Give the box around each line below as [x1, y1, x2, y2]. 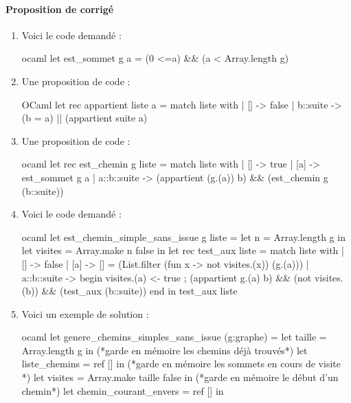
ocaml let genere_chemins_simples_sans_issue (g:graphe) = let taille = [21, 330, 327, 344]
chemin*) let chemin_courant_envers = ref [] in [21, 383, 224, 398]
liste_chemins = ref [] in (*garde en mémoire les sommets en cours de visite [21, 356, 341, 371]
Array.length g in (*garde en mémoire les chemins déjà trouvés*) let [21, 343, 308, 357]
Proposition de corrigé [5, 1, 114, 16]
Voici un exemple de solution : [21, 306, 149, 321]
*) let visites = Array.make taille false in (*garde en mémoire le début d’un [21, 370, 339, 384]
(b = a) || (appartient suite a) [21, 111, 148, 125]
